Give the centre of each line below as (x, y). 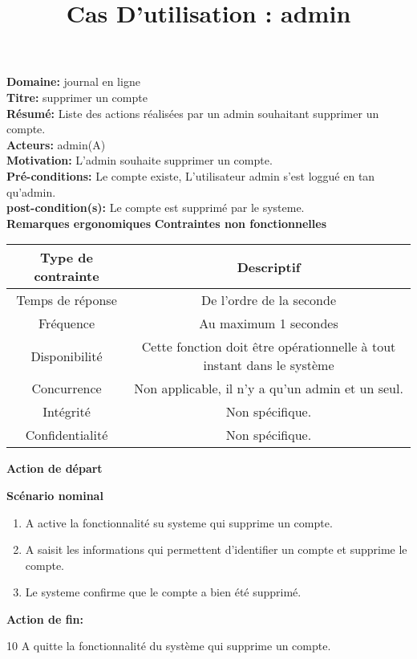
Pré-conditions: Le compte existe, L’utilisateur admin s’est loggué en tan (191, 175)
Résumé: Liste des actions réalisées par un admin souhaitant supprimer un (193, 113)
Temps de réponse (67, 300)
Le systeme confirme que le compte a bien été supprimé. (163, 592)
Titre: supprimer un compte (77, 97)
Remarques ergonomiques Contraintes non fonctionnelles (167, 223)
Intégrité (67, 412)
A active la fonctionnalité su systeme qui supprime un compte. (179, 522)
